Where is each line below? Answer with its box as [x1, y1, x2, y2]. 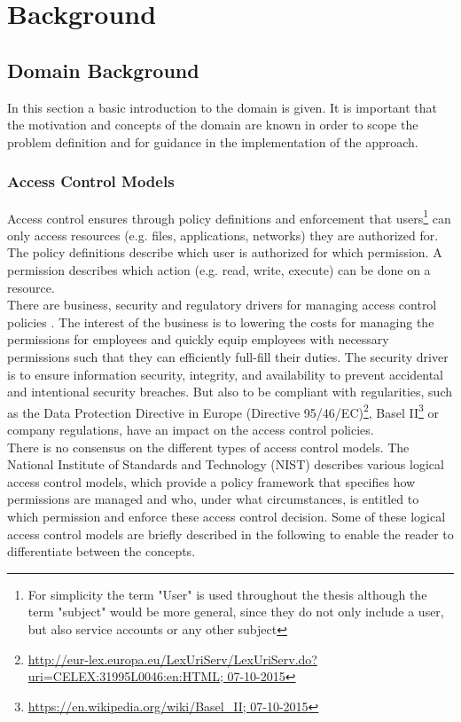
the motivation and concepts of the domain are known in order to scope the [7, 115, 418, 134]
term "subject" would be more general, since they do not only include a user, [27, 602, 444, 621]
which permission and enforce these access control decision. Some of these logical [7, 506, 446, 525]
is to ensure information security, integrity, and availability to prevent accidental [7, 365, 444, 383]
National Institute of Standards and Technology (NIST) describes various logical [7, 455, 444, 474]
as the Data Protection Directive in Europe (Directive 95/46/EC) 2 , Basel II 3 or [7, 400, 440, 421]
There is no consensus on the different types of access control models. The [7, 437, 410, 456]
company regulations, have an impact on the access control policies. [7, 420, 374, 439]
